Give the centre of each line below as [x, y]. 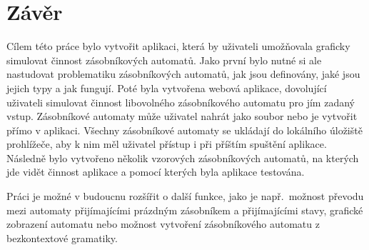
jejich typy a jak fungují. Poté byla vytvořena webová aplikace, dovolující [167, 87]
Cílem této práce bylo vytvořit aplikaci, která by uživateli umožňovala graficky [178, 46]
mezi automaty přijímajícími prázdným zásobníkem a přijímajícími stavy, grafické [185, 210]
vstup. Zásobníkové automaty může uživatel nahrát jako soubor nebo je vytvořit [182, 116]
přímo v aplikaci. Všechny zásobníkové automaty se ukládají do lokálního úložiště [184, 130]
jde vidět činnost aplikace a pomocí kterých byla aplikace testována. [156, 172]
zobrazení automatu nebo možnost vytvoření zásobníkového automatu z [163, 224]
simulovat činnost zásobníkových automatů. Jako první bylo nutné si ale [164, 60]
